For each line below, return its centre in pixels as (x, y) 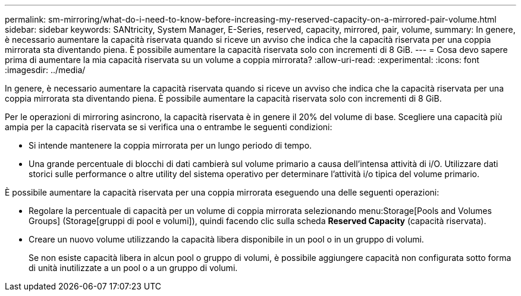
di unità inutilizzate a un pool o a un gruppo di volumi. (133, 268)
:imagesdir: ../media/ (45, 70)
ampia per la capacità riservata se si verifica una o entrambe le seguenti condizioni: (169, 127)
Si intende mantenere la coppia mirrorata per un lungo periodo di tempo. (170, 145)
